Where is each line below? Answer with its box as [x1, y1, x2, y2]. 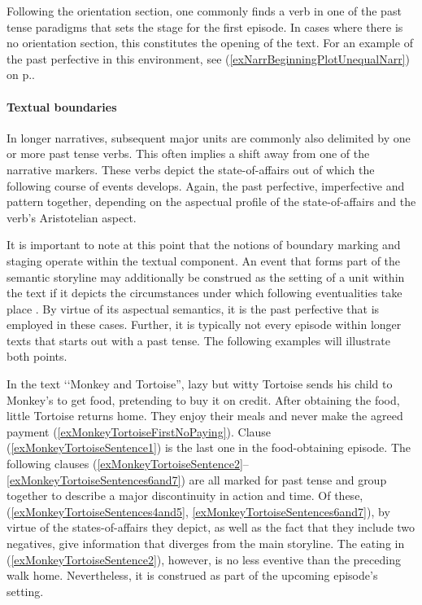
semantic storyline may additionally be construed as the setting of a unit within [7, 268, 405, 285]
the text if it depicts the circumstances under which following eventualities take [7, 284, 402, 301]
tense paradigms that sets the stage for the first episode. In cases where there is [7, 18, 403, 35]
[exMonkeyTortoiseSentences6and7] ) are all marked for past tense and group [7, 471, 387, 488]
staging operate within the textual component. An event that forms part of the [7, 252, 401, 269]
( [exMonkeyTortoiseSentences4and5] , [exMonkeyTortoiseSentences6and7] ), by [7, 502, 390, 520]
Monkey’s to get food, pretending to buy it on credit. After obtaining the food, [7, 391, 400, 408]
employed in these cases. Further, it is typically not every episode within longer [7, 316, 402, 333]
